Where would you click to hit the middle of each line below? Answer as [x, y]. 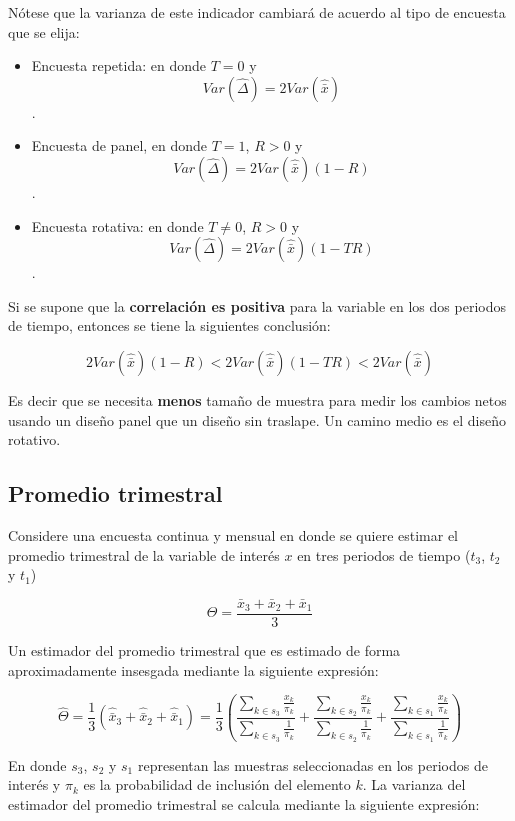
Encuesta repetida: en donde [118, 65]
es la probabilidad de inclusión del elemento [217, 784]
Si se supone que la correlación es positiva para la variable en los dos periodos [257, 305]
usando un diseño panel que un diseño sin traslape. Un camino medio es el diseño [257, 419]
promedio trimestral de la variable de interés [144, 554]
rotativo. [34, 439]
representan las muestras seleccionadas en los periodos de [312, 764]
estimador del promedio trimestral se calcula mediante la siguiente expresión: [244, 803]
